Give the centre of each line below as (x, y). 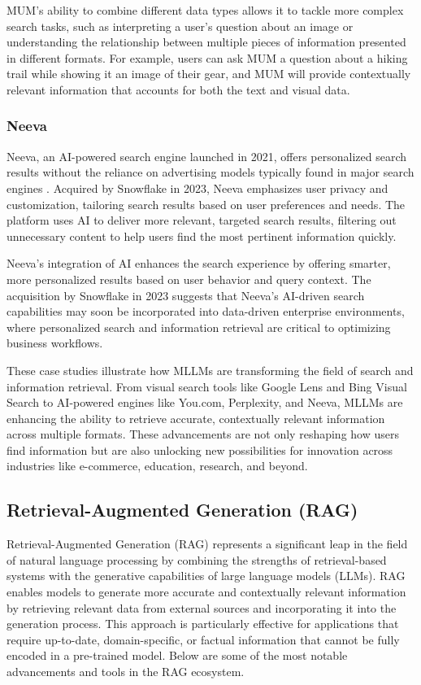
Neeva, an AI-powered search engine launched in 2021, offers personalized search (206, 156)
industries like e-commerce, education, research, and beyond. (157, 466)
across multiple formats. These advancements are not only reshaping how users (203, 434)
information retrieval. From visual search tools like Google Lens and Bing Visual (207, 386)
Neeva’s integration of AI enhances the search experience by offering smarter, (199, 263)
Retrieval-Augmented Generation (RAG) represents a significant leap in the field (207, 544)
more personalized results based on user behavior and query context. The (189, 279)
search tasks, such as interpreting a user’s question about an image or (180, 26)
